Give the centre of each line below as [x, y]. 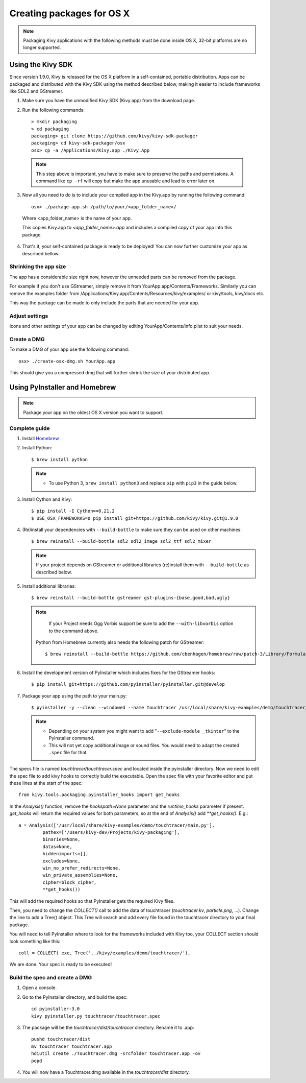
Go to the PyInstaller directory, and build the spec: [75, 997]
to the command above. [74, 631]
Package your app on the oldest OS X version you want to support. [93, 412]
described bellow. [41, 253]
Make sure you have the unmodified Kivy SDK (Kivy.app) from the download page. [109, 101]
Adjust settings [29, 316]
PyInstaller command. [71, 738]
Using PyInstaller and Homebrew [63, 387]
